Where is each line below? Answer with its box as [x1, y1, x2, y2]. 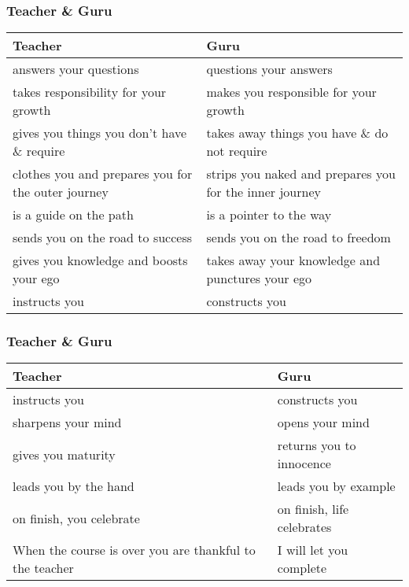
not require [206, 142, 267, 161]
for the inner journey [206, 183, 321, 201]
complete [277, 559, 327, 578]
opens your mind [277, 413, 370, 432]
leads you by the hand [13, 477, 134, 496]
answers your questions [13, 60, 139, 79]
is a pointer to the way [206, 205, 332, 224]
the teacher [13, 559, 74, 578]
